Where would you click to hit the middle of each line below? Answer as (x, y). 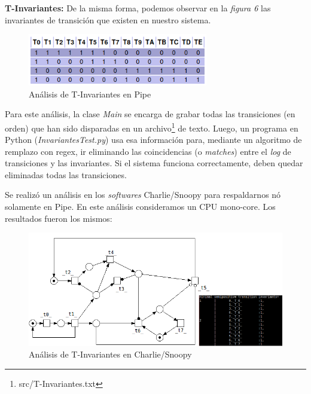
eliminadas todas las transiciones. (66, 174)
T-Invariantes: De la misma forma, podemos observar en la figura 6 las (138, 8)
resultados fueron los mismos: (59, 218)
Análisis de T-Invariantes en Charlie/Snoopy (110, 354)
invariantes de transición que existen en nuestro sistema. (108, 19)
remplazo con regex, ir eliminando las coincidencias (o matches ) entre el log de (148, 151)
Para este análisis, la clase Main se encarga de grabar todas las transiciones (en (150, 114)
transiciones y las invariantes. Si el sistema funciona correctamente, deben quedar (154, 163)
